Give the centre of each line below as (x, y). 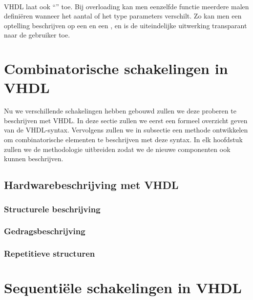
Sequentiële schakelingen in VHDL (123, 288)
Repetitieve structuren (50, 253)
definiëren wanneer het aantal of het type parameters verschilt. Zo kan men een (123, 16)
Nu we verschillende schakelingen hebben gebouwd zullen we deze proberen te (120, 111)
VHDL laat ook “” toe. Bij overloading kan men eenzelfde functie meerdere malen (126, 6)
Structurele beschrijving (52, 209)
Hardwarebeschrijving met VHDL (91, 185)
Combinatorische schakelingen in (116, 68)
